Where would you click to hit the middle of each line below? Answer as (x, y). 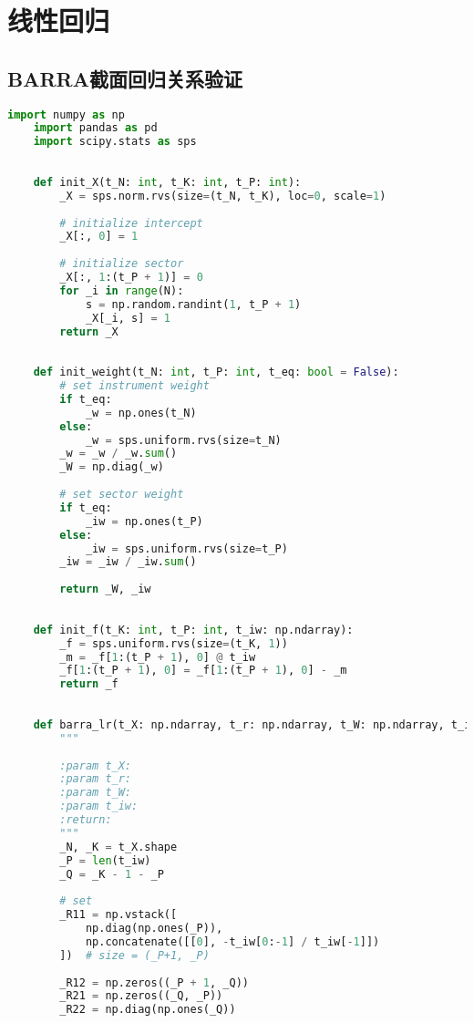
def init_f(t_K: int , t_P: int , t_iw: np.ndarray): (193, 630)
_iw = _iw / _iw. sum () (128, 562)
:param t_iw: (99, 806)
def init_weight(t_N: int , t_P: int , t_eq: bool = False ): (216, 372)
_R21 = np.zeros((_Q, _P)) (141, 996)
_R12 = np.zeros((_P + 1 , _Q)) (154, 982)
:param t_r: (96, 779)
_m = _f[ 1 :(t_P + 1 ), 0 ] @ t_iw (158, 657)
